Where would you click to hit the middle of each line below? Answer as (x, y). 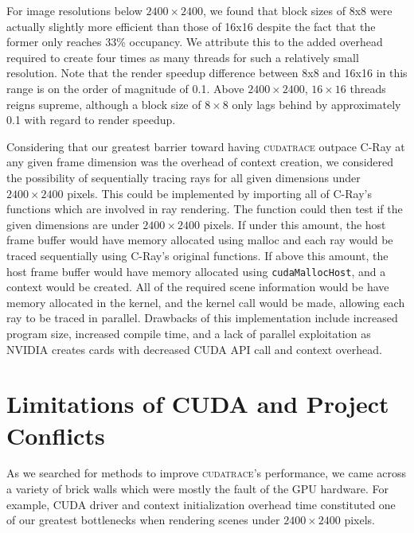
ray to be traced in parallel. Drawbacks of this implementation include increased (202, 318)
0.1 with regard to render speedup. (91, 120)
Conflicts (56, 435)
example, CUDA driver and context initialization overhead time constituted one (201, 504)
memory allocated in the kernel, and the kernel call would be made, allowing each (206, 302)
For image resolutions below (74, 10)
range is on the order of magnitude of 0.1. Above (125, 88)
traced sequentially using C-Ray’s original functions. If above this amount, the (197, 255)
